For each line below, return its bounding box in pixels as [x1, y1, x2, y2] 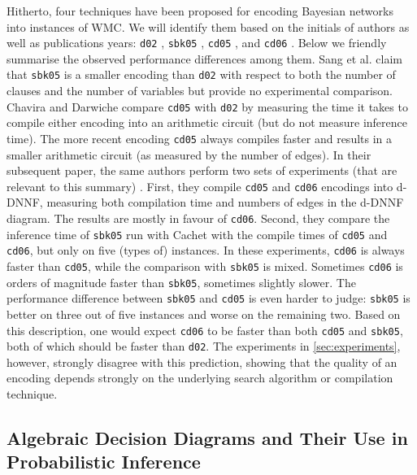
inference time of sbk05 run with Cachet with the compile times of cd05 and [7, 225, 388, 242]
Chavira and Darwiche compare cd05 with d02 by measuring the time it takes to [7, 98, 408, 115]
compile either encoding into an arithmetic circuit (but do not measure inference [7, 114, 407, 131]
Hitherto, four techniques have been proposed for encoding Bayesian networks [7, 2, 393, 19]
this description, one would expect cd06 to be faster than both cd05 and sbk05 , [7, 321, 403, 338]
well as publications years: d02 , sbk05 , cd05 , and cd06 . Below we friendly [7, 34, 387, 51]
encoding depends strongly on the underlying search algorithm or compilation [7, 369, 393, 386]
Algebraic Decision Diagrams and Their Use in [7, 425, 408, 451]
